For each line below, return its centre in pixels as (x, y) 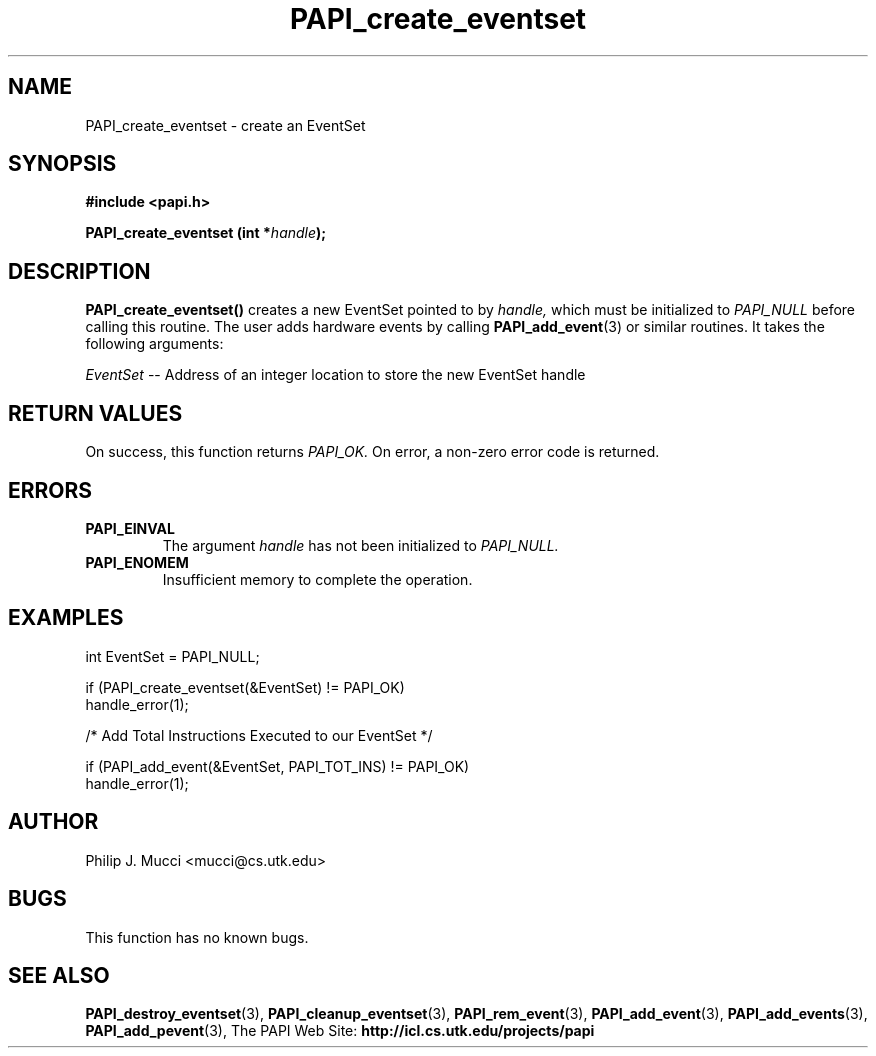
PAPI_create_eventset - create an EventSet (225, 125)
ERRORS (50, 490)
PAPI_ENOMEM (137, 562)
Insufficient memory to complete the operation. (317, 579)
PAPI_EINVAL (130, 528)
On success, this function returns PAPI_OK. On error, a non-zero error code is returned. (372, 452)
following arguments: (154, 344)
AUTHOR (53, 822)
